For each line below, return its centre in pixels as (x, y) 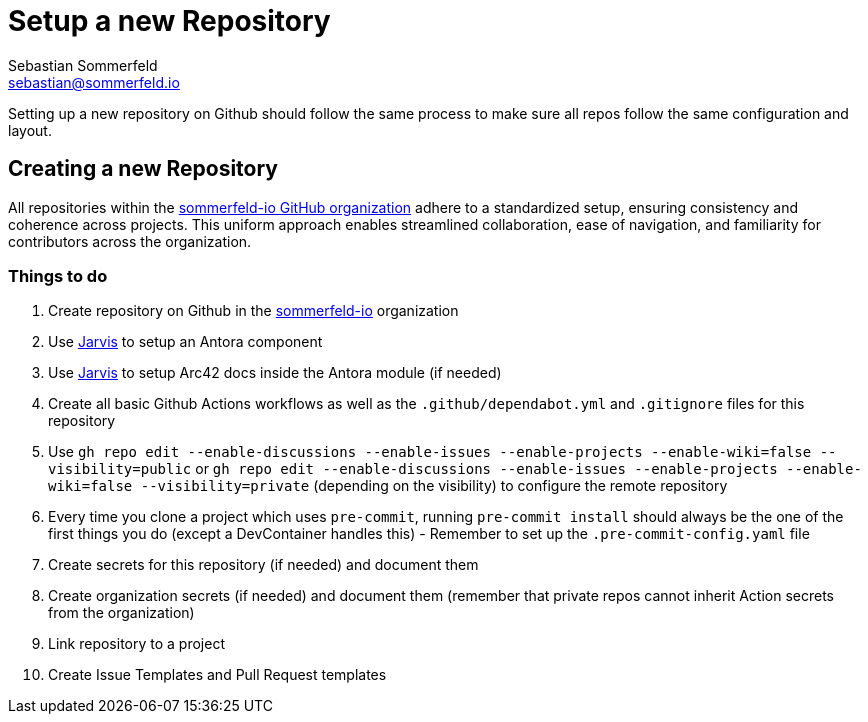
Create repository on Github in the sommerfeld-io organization (253, 311)
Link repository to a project (136, 644)
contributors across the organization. (130, 241)
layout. (30, 130)
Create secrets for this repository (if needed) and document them (263, 565)
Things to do (58, 275)
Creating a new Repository (143, 169)
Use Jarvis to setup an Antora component (185, 342)
